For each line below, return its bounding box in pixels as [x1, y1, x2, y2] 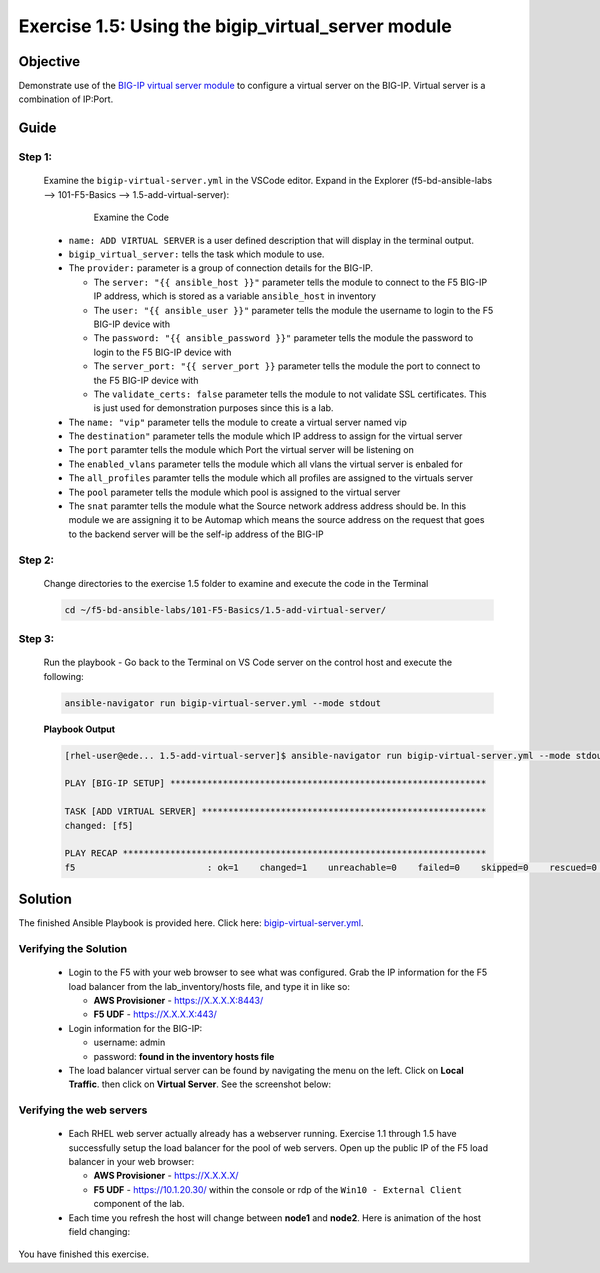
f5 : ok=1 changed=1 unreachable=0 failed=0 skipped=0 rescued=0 [64, 861, 597, 873]
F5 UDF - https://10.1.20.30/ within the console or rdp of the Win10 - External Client [93, 1183, 462, 1195]
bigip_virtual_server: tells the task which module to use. [68, 248, 325, 260]
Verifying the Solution [18, 942, 128, 956]
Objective [18, 53, 81, 70]
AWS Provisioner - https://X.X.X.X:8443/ [93, 994, 264, 1006]
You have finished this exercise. [18, 1248, 150, 1260]
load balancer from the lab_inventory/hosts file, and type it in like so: [68, 980, 350, 992]
